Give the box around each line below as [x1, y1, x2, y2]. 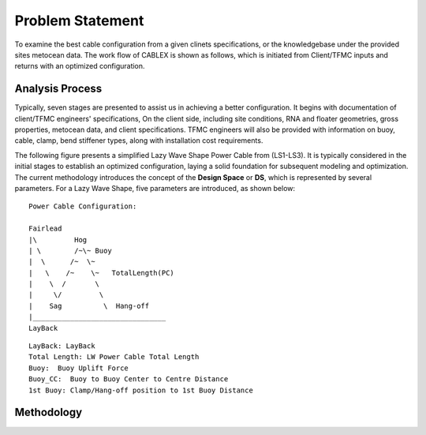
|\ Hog [28, 235, 88, 244]
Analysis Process [14, 82, 103, 96]
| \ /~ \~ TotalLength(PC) [28, 268, 175, 277]
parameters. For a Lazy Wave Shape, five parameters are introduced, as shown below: [14, 183, 296, 193]
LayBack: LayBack [28, 342, 95, 351]
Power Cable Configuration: [28, 202, 137, 211]
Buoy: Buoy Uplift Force [28, 363, 129, 373]
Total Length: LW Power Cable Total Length [28, 352, 200, 362]
